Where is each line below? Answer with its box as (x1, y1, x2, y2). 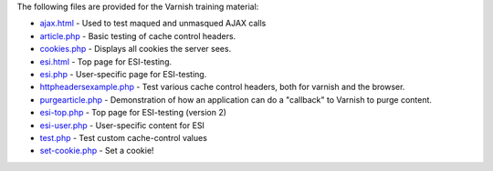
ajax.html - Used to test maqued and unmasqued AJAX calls (39, 18, 267, 29)
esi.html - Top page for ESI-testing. (39, 55, 173, 67)
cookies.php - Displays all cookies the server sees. (39, 44, 232, 55)
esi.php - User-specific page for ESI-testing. (39, 68, 207, 79)
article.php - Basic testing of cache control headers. (39, 30, 236, 41)
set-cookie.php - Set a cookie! (39, 146, 154, 156)
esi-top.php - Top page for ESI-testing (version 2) (39, 107, 227, 118)
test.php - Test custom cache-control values (39, 132, 207, 143)
